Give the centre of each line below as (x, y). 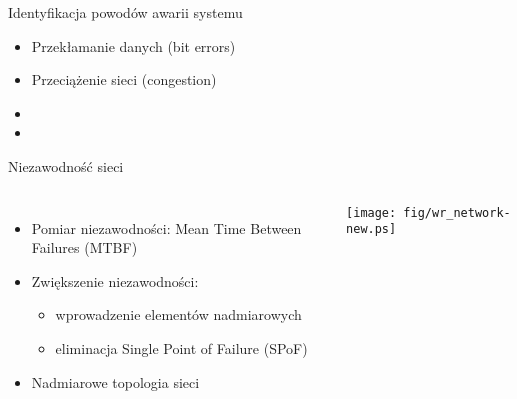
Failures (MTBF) (84, 247)
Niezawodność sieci (66, 165)
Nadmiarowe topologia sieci (115, 381)
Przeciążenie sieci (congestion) (124, 79)
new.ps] (371, 229)
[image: (371, 212)
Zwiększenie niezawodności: (115, 280)
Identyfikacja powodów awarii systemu (125, 12)
